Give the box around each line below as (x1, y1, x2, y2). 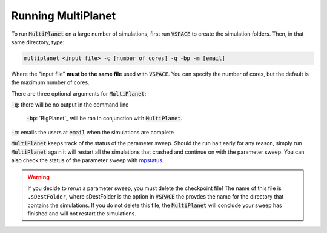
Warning (27, 173, 50, 181)
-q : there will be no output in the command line (11, 101, 129, 108)
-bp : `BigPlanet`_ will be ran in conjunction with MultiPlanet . (26, 115, 183, 122)
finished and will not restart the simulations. (27, 209, 136, 217)
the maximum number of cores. (11, 79, 90, 86)
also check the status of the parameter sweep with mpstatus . (11, 157, 164, 164)
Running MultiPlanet (11, 9, 116, 22)
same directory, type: (11, 38, 65, 45)
